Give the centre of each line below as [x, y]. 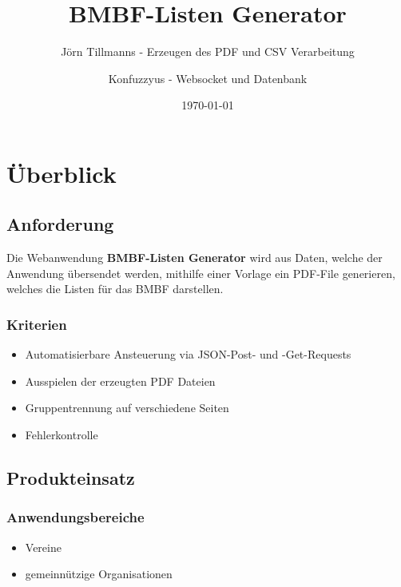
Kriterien [37, 324]
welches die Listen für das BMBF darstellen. [115, 289]
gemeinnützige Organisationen [99, 574]
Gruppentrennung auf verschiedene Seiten [127, 408]
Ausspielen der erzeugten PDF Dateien [120, 381]
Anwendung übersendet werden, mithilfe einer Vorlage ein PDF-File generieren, [201, 273]
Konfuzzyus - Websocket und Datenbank [208, 78]
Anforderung [60, 224]
